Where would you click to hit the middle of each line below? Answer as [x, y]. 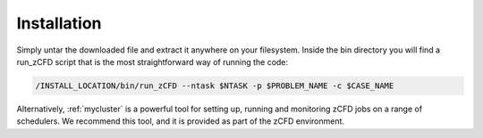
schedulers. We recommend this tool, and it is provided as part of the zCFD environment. [180, 121]
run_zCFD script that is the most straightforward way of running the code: [153, 61]
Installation [59, 23]
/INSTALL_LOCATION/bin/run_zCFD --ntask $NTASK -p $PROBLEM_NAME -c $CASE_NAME [215, 85]
